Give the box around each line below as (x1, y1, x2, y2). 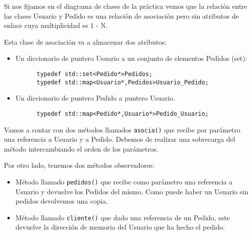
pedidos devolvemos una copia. (15, 196, 108, 206)
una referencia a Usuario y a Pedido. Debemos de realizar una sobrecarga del (4, 134, 235, 144)
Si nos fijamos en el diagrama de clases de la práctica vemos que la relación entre (4, 1, 248, 11)
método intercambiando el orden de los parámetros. (4, 143, 158, 154)
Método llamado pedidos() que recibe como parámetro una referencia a (15, 176, 233, 186)
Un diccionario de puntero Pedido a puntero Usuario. (15, 93, 175, 103)
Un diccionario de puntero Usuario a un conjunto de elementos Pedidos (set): (15, 53, 248, 63)
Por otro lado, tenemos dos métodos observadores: (4, 160, 154, 170)
